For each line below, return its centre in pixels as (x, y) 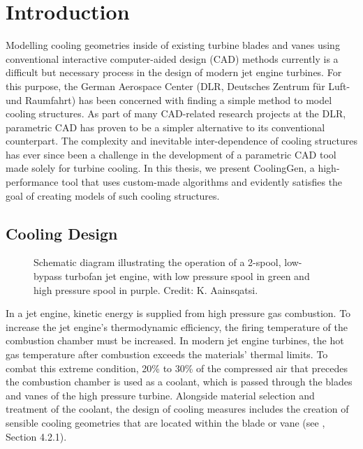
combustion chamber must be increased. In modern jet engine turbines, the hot (175, 340)
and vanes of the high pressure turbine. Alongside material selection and (160, 395)
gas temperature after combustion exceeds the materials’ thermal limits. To (167, 354)
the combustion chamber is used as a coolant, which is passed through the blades (179, 382)
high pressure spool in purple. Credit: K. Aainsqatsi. (146, 289)
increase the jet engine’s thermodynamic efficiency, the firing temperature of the (177, 326)
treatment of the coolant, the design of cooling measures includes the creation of (177, 409)
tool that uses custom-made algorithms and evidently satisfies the (202, 182)
